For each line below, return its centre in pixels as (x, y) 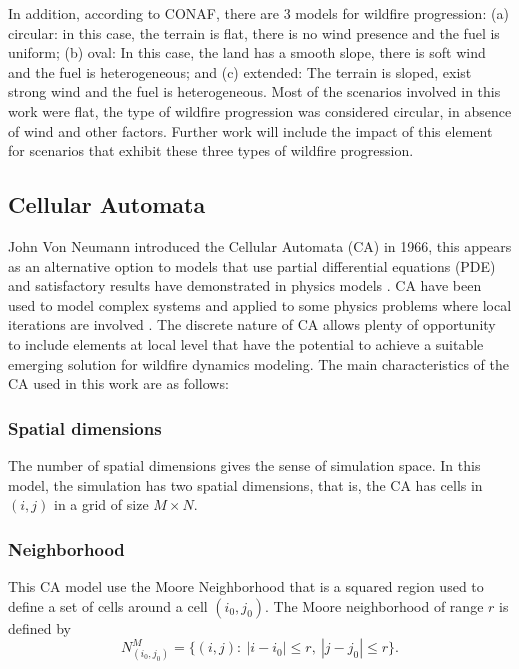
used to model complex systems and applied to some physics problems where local (260, 304)
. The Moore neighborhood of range (374, 605)
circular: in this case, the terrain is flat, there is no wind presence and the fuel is (254, 32)
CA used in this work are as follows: (118, 383)
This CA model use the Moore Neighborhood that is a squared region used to (246, 585)
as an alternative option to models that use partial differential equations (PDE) (252, 265)
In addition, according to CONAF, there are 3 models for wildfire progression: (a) (258, 13)
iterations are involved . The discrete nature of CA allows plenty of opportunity (252, 324)
